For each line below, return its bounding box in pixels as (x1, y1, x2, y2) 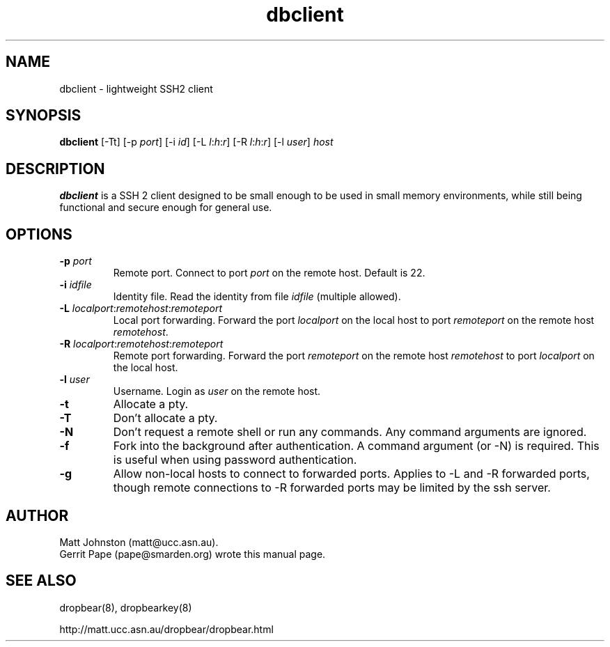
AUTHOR (6, 506, 69, 524)
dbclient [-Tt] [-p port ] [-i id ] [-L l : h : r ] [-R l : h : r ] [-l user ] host (59, 136, 334, 148)
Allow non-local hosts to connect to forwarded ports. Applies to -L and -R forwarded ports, (113, 467, 590, 481)
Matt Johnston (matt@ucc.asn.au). (59, 536, 219, 548)
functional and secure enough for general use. (59, 201, 272, 214)
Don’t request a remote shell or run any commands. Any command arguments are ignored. (113, 425, 587, 439)
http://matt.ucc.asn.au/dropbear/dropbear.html (59, 623, 274, 635)
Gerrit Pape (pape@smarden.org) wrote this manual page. (59, 547, 326, 560)
